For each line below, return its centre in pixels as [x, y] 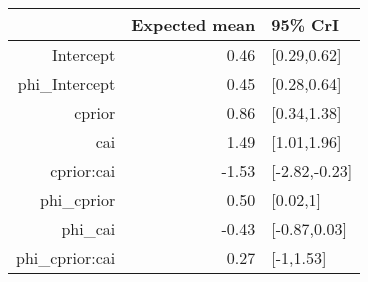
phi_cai [88, 228]
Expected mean [193, 24]
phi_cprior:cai [66, 257]
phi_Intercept [66, 83]
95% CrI [305, 24]
